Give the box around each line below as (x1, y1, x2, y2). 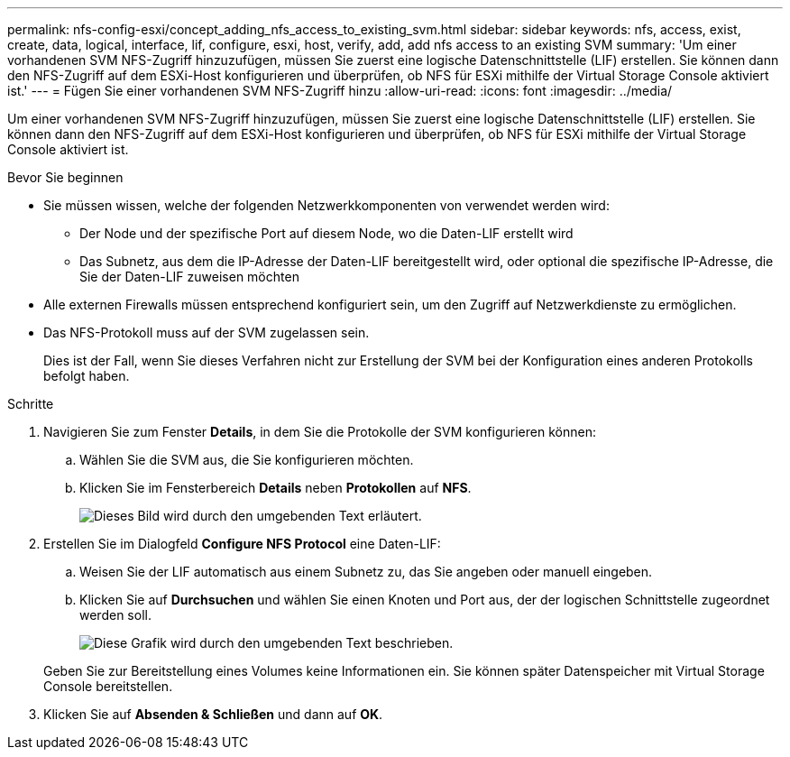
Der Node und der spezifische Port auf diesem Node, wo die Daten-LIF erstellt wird (79, 226, 574, 241)
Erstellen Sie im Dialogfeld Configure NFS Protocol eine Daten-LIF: (43, 536, 441, 551)
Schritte (7, 396, 54, 411)
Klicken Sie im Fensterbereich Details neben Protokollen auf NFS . (79, 480, 472, 495)
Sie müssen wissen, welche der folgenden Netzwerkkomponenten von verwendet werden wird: (43, 198, 610, 213)
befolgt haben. (43, 368, 130, 383)
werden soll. (79, 607, 152, 623)
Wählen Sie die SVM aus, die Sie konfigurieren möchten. (79, 452, 414, 467)
